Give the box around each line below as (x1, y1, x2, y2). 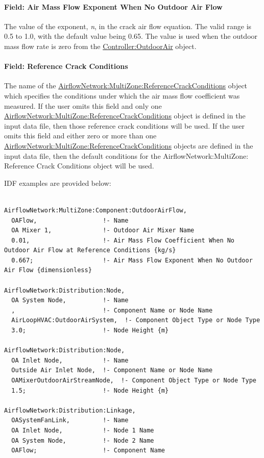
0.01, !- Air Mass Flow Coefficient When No (11, 236, 235, 244)
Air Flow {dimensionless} (4, 267, 92, 274)
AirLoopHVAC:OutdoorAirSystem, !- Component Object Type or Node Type (11, 317, 260, 324)
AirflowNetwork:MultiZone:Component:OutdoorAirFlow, (4, 206, 187, 214)
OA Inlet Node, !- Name (11, 356, 129, 364)
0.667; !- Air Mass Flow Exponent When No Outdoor (11, 256, 253, 264)
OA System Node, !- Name (11, 297, 129, 304)
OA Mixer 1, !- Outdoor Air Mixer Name (11, 227, 195, 234)
